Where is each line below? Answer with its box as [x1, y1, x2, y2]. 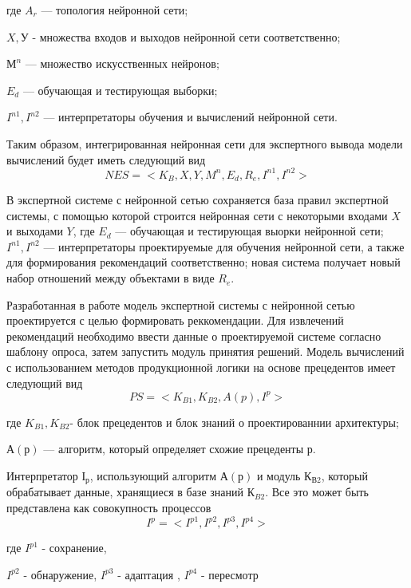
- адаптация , [117, 566, 180, 582]
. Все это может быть [265, 483, 369, 500]
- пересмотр [200, 566, 259, 582]
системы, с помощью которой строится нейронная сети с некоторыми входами [6, 207, 388, 223]
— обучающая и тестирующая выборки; [22, 81, 218, 98]
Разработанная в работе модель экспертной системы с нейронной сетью [6, 296, 355, 313]
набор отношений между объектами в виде [6, 270, 215, 286]
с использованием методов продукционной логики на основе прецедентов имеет [6, 359, 396, 376]
